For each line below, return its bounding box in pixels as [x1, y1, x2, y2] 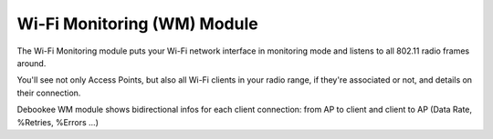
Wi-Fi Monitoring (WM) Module [16, 14, 259, 34]
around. [16, 57, 47, 68]
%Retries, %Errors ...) [16, 116, 100, 127]
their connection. [16, 87, 81, 98]
